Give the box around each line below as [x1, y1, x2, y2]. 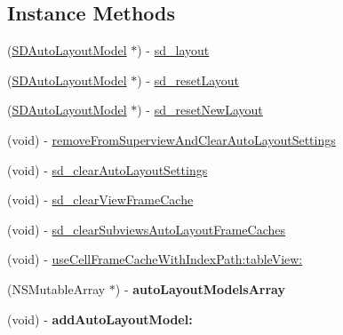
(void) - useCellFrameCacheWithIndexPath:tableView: [7, 250, 303, 268]
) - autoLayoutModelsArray [115, 279, 285, 298]
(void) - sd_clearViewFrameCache [7, 190, 194, 209]
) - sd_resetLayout [137, 70, 239, 89]
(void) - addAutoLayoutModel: [7, 309, 193, 328]
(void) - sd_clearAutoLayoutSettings [7, 160, 208, 179]
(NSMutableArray [7, 279, 106, 298]
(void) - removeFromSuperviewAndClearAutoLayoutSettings [7, 130, 336, 148]
